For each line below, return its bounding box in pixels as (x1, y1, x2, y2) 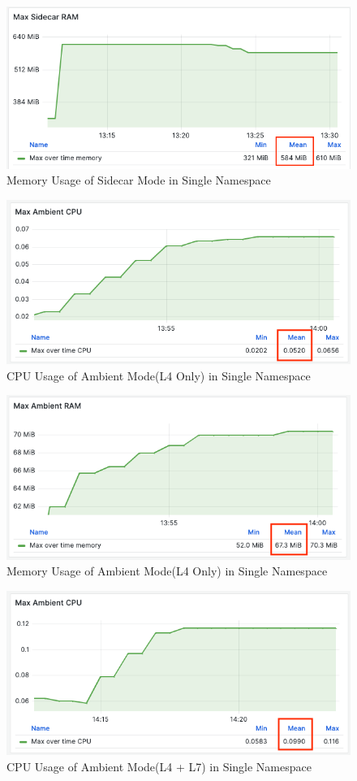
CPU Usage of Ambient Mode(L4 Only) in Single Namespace (6, 367, 311, 384)
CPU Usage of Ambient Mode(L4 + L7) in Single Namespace (6, 757, 312, 774)
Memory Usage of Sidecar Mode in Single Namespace (6, 171, 271, 189)
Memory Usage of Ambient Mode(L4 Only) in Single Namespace (6, 562, 328, 579)
